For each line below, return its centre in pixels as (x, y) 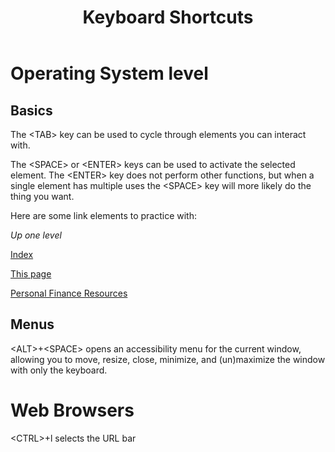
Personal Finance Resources (69, 293)
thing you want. (42, 196)
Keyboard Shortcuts (168, 17)
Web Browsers (72, 410)
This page (31, 274)
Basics (31, 110)
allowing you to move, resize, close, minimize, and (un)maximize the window (168, 359)
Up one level (36, 235)
